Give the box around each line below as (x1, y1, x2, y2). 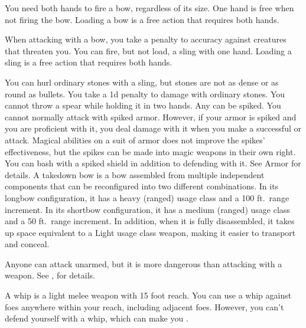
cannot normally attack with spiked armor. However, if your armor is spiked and (5, 110, 297, 123)
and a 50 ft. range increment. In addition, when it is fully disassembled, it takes (5, 215, 295, 227)
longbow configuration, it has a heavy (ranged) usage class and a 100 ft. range (5, 191, 289, 204)
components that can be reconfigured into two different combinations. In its (5, 180, 279, 192)
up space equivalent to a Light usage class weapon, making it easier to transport (5, 226, 296, 238)
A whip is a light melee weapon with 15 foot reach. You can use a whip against (5, 289, 292, 301)
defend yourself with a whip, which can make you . (5, 312, 188, 324)
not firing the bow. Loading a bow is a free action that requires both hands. (5, 13, 279, 25)
